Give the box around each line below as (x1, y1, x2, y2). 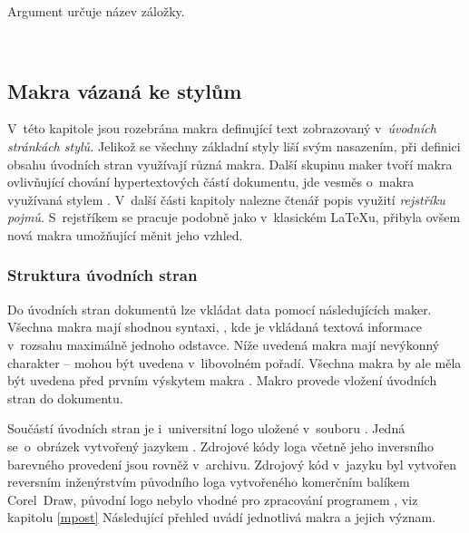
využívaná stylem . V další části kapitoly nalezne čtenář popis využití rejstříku (7, 189, 445, 208)
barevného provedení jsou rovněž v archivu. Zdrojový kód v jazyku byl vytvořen (7, 454, 457, 473)
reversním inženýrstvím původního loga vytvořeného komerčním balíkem (7, 472, 410, 491)
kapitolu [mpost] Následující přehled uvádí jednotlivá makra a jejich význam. (7, 508, 436, 527)
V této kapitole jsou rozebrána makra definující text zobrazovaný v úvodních (7, 119, 436, 138)
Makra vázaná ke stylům (7, 76, 242, 104)
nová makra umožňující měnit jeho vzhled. (7, 225, 243, 244)
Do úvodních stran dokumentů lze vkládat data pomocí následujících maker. (7, 299, 432, 318)
